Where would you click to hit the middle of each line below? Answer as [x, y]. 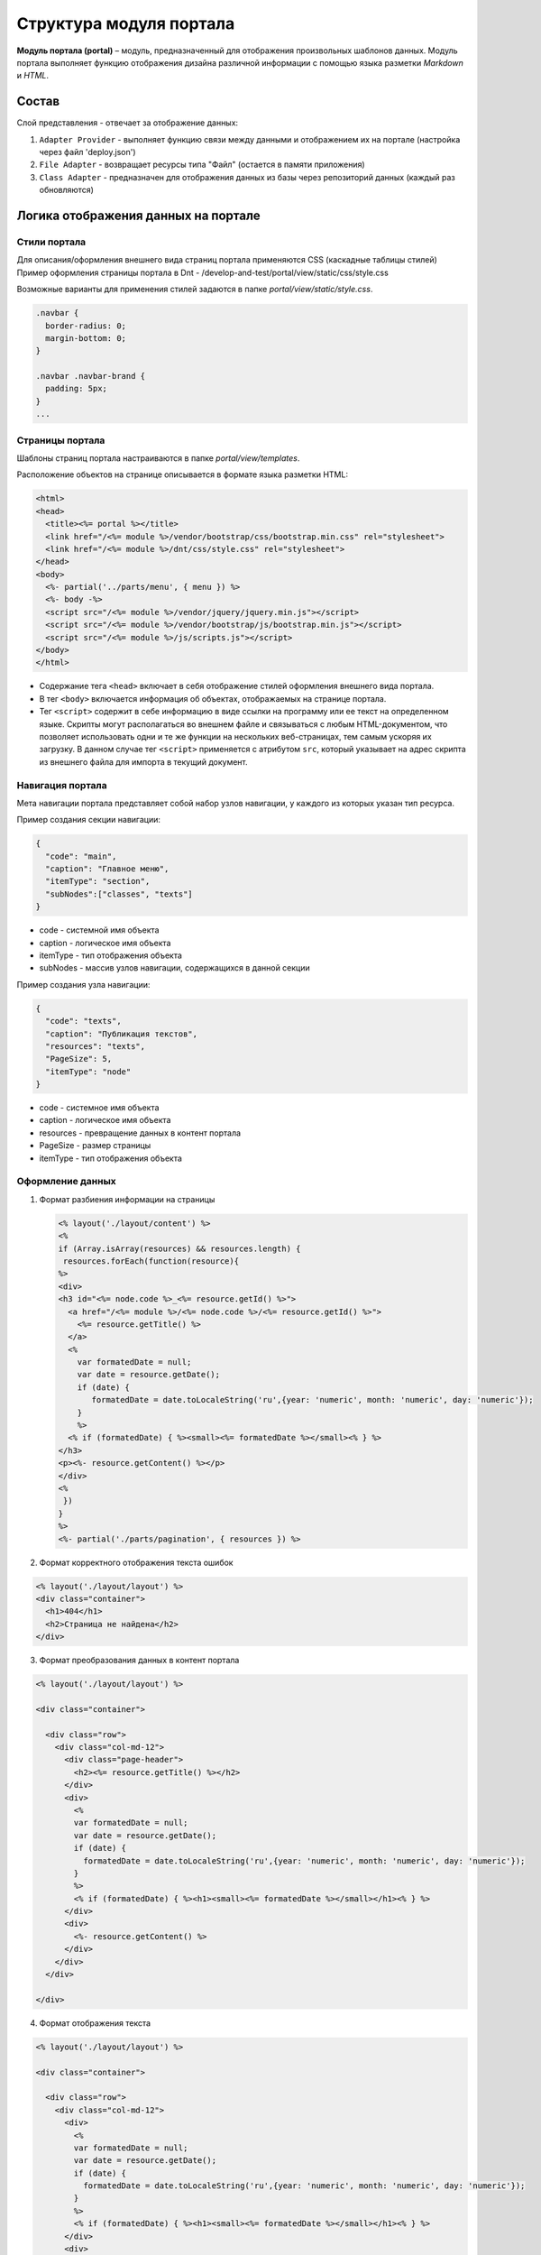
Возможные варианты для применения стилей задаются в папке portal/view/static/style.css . [195, 290]
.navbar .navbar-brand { [91, 376]
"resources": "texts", [96, 1046]
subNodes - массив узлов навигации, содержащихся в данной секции [174, 968]
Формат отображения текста [95, 2023]
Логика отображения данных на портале [138, 216]
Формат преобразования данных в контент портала [139, 1661]
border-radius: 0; [86, 326]
